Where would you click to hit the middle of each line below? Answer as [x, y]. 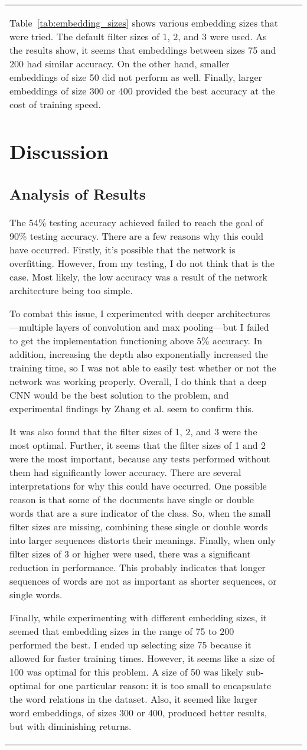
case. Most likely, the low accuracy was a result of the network [138, 277]
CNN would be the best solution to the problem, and [119, 395]
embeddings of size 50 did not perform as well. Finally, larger [136, 77]
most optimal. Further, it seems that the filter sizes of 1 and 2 [138, 445]
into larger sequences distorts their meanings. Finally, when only [143, 540]
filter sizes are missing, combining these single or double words [139, 527]
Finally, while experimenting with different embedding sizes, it [138, 618]
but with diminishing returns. [71, 726]
